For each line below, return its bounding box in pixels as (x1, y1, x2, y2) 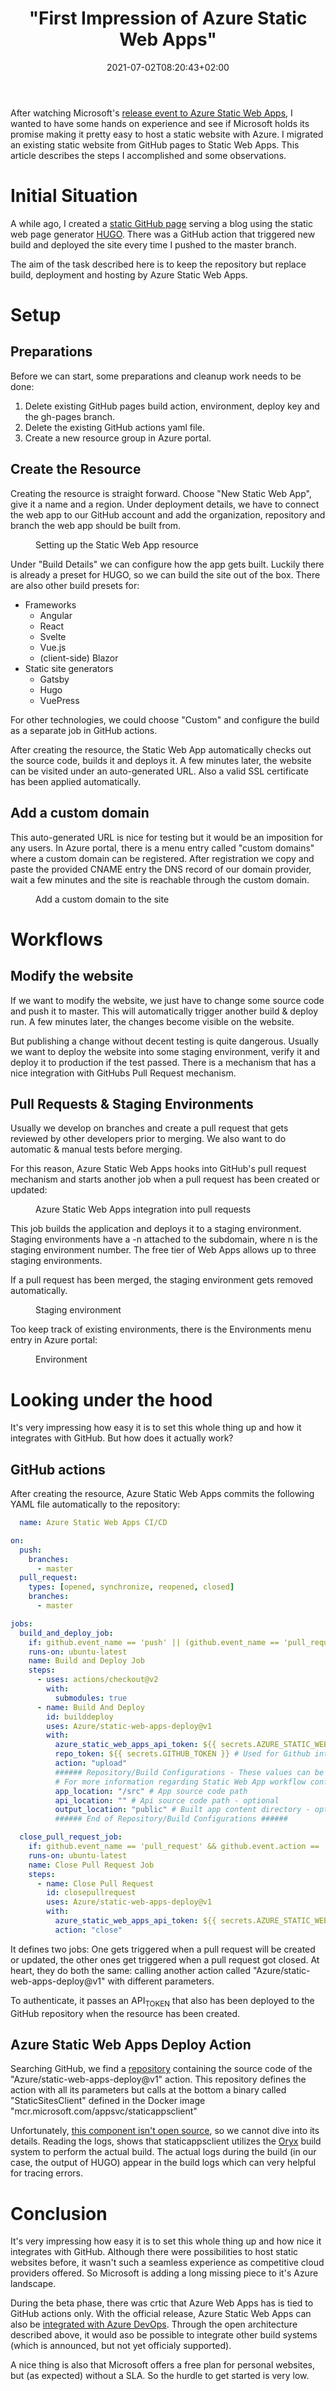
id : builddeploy (46, 1712, 114, 1722)
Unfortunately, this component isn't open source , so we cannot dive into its (10, 2125, 320, 2137)
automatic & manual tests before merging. (10, 1143, 183, 1156)
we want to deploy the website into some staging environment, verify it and (10, 1045, 320, 1057)
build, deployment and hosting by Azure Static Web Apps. (10, 268, 248, 281)
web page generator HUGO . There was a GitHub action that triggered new (10, 228, 316, 240)
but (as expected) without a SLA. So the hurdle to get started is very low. (10, 2370, 310, 2382)
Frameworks (24, 598, 77, 611)
